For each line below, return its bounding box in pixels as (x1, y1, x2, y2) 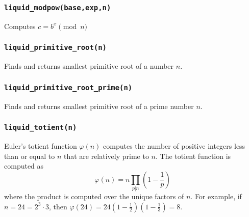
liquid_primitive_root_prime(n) (4, 83, 133, 92)
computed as (4, 160, 44, 171)
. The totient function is (155, 150, 231, 161)
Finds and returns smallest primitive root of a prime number (4, 100, 194, 111)
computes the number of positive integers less (103, 140, 245, 151)
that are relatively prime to (63, 150, 149, 161)
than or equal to (4, 150, 55, 161)
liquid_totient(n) (4, 123, 77, 132)
